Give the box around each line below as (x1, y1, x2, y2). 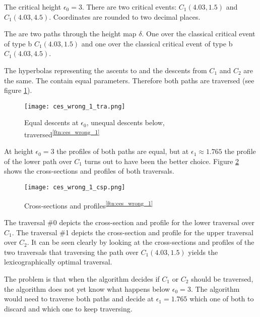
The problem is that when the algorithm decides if (4, 273, 160, 284)
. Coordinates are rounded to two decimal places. (49, 11, 201, 22)
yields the (188, 246, 218, 257)
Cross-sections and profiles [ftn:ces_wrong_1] (24, 198, 153, 210)
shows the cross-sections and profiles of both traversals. (4, 166, 174, 176)
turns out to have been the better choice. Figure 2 (84, 155, 239, 166)
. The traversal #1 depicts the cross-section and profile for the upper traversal (12, 227, 253, 237)
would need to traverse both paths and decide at (4, 293, 154, 304)
